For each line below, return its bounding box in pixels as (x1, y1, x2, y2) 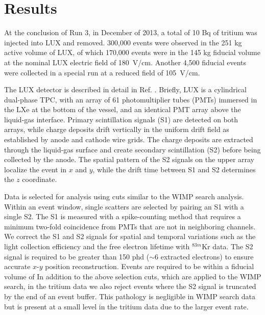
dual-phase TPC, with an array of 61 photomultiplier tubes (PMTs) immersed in (4, 94, 257, 104)
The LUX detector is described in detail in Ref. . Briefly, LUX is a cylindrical (4, 84, 247, 95)
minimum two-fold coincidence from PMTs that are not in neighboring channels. (4, 221, 256, 231)
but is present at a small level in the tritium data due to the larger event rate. (4, 301, 249, 311)
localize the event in (4, 164, 67, 174)
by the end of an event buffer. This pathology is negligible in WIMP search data (4, 291, 256, 301)
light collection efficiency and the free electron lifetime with (4, 241, 190, 251)
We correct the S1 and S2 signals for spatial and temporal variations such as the (4, 231, 256, 242)
